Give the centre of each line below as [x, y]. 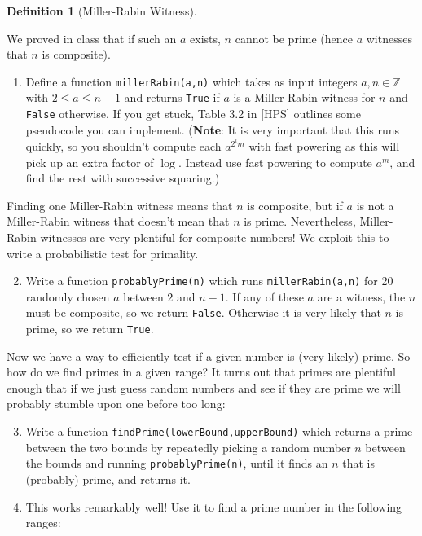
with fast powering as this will [324, 145]
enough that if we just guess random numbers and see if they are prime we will [204, 387]
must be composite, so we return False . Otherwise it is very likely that [203, 312]
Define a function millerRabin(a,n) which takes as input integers [191, 81]
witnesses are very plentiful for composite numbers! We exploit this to [215, 237]
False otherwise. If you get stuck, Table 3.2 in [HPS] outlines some [193, 114]
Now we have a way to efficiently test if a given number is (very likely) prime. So [209, 356]
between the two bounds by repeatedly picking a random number [188, 447]
